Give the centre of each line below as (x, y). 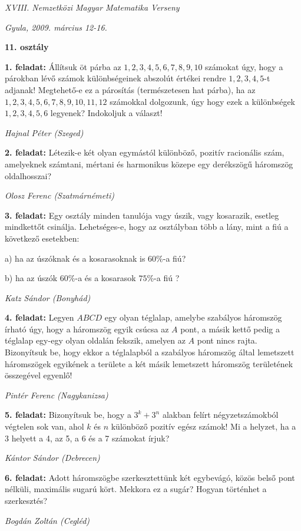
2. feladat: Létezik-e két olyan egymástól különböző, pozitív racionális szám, (145, 152)
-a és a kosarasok (105, 278)
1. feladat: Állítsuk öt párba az (63, 66)
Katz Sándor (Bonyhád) (48, 297)
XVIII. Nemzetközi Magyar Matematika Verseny (92, 7)
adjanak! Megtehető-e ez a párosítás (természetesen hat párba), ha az (130, 89)
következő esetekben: (42, 238)
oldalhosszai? (28, 175)
